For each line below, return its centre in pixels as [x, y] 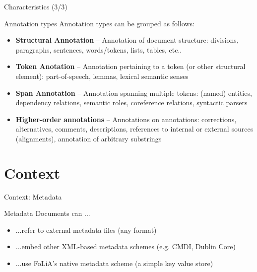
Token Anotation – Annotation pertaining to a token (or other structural [130, 66]
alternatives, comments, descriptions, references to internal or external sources [134, 129]
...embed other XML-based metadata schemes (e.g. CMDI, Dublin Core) [126, 246]
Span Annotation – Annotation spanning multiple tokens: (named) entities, [134, 93]
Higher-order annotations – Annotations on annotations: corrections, [126, 119]
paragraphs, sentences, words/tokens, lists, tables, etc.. [99, 49]
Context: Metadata [33, 196]
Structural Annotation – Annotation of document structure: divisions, [127, 40]
